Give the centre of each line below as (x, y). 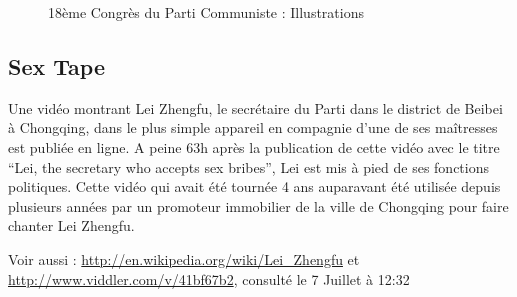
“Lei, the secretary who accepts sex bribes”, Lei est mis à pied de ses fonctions (248, 166)
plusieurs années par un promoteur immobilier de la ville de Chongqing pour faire (258, 205)
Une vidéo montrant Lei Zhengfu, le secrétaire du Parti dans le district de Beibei (255, 107)
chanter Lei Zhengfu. (71, 225)
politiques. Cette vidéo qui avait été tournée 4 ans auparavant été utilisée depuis (254, 186)
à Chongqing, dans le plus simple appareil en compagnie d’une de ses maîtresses (253, 127)
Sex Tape (56, 65)
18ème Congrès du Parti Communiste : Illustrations (206, 12)
